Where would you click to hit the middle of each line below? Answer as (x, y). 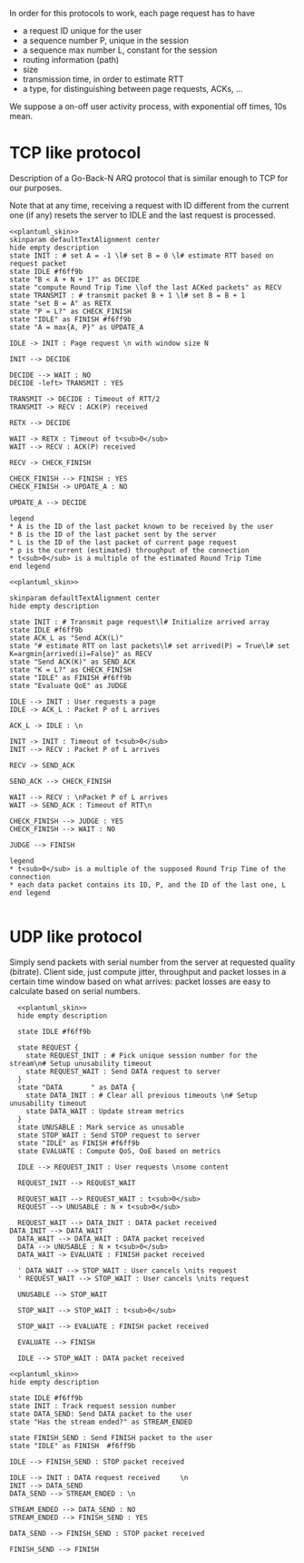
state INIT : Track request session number (93, 1406)
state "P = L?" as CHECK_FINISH (70, 311)
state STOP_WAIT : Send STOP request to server (109, 1135)
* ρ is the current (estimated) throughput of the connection (129, 550)
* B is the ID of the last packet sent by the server (113, 534)
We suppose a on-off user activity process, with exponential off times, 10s (148, 107)
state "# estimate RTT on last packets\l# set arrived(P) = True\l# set (150, 645)
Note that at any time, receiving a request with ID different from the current (149, 205)
